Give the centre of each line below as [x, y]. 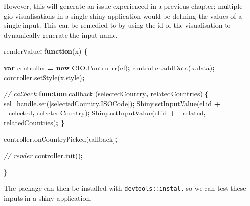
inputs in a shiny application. [48, 197]
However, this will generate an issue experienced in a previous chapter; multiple [123, 6]
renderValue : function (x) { [46, 51]
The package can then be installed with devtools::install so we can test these [125, 188]
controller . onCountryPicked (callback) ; [61, 139]
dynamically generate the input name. [61, 34]
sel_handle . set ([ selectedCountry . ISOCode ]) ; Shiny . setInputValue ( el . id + [112, 103]
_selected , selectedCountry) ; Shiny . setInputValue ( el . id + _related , [105, 113]
